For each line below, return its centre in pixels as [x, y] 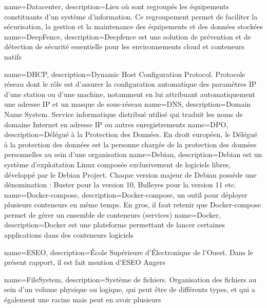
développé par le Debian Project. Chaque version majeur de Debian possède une [130, 174]
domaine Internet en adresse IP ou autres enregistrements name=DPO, [116, 124]
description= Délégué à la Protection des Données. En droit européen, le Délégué [131, 134]
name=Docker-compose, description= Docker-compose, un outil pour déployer [126, 194]
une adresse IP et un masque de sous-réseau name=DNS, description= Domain [127, 104]
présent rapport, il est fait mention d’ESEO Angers [85, 262]
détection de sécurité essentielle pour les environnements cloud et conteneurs [125, 46]
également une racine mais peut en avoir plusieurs [83, 300]
